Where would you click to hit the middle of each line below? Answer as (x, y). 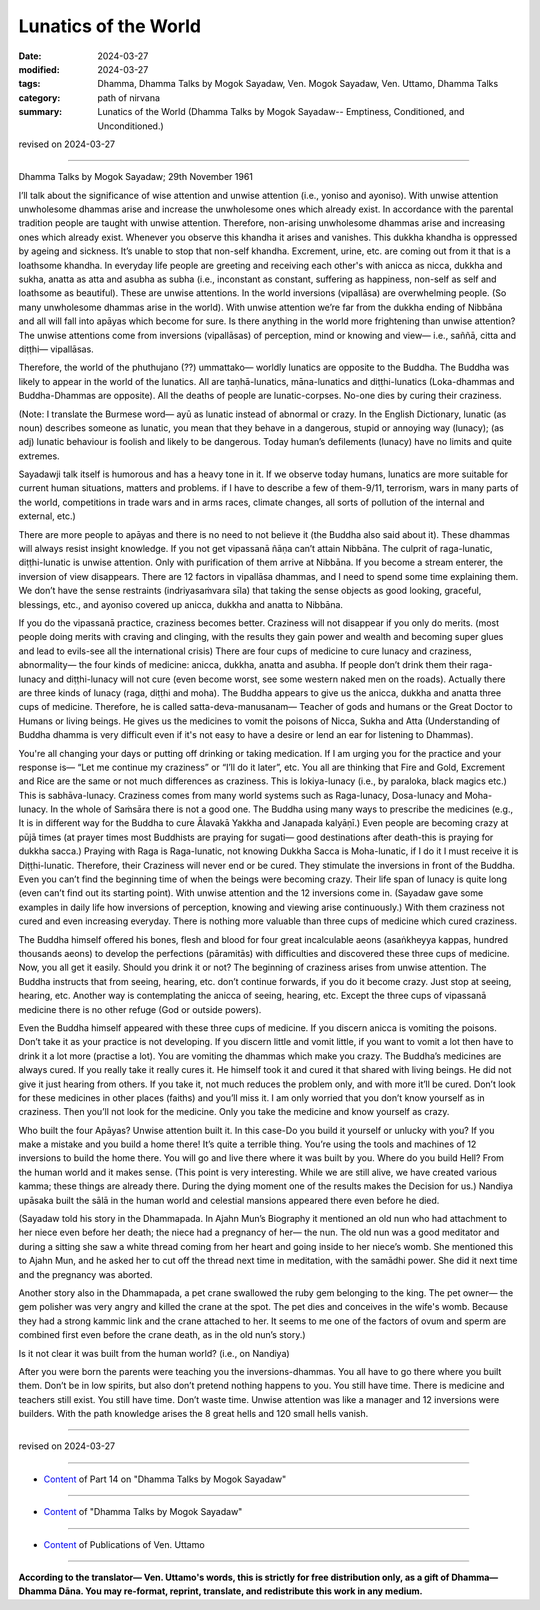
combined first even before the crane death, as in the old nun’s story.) (162, 1335)
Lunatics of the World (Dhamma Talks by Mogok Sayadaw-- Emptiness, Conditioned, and (281, 112)
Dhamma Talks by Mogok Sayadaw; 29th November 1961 (136, 177)
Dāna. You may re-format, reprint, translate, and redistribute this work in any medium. (241, 1591)
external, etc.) (47, 516)
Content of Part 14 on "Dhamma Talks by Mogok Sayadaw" (165, 1479)
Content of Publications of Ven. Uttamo (124, 1544)
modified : (39, 69)
